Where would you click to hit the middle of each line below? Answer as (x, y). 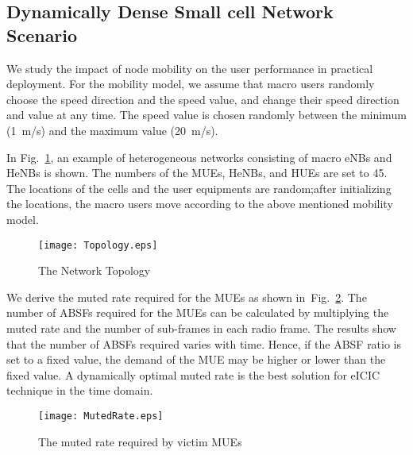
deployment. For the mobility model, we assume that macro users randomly (191, 84)
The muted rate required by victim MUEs (140, 441)
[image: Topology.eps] (98, 245)
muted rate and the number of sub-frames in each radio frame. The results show (201, 328)
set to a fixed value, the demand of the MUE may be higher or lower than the (196, 359)
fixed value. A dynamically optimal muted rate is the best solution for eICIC (193, 374)
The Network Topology (95, 270)
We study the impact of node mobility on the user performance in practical (190, 68)
